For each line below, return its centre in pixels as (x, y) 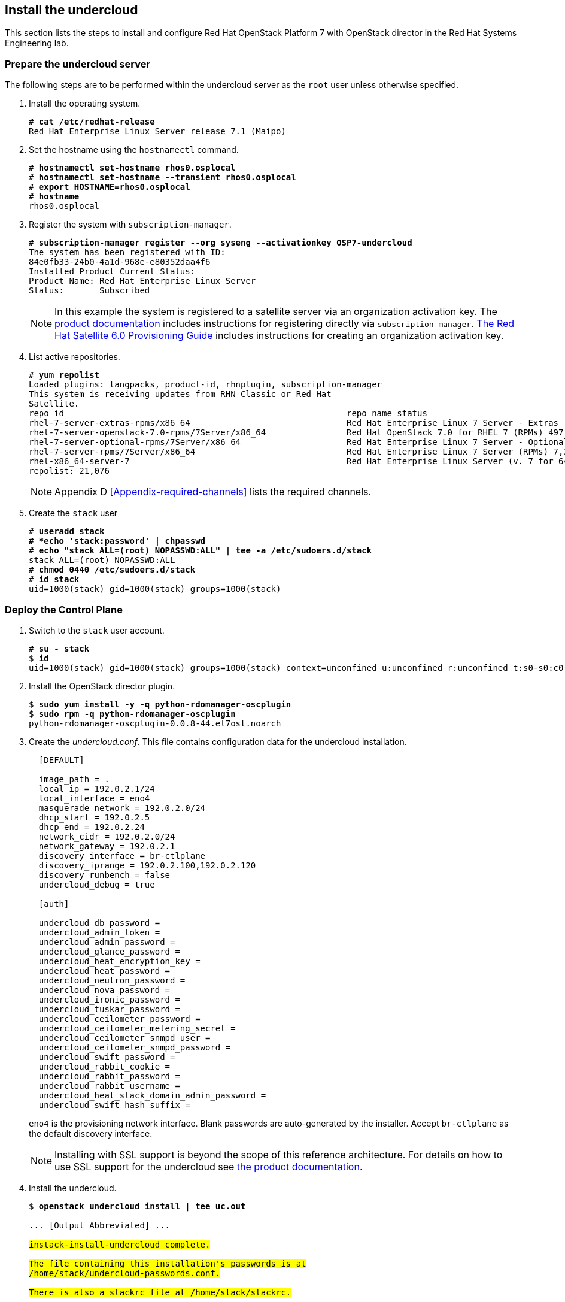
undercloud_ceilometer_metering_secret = (137, 1028)
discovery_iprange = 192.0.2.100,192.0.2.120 (147, 865)
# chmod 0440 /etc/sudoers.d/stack (112, 570)
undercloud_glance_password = (109, 951)
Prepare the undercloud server (78, 64)
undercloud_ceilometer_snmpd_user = (124, 1038)
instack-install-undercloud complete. (120, 1244)
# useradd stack (67, 532)
